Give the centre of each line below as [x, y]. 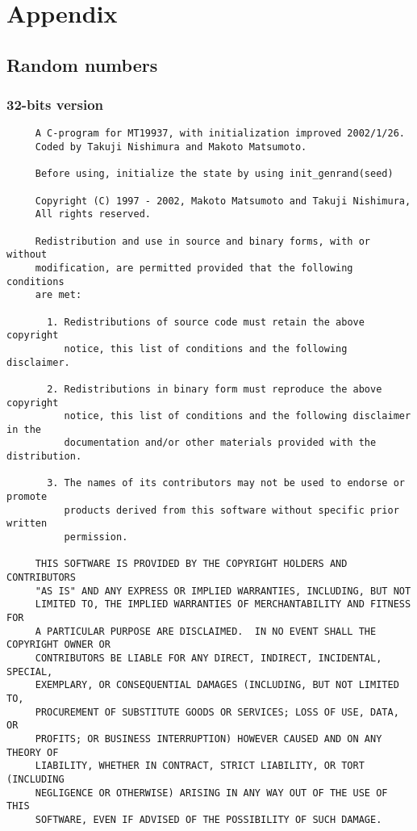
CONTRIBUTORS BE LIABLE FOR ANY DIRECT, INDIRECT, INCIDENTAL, [208, 658]
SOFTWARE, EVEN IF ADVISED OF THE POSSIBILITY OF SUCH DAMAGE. [208, 819]
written [27, 524]
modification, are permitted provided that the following [194, 268]
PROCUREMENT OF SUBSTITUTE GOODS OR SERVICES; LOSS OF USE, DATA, [217, 712]
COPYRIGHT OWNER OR [58, 645]
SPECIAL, [30, 672]
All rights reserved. [93, 214]
